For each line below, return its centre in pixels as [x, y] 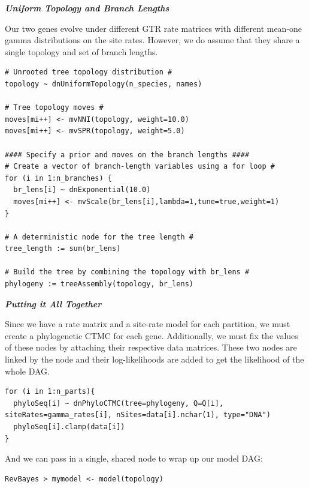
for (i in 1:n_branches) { [58, 178]
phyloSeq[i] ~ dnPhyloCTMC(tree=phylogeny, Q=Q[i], [119, 403]
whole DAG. [27, 371]
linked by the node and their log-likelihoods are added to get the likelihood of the [154, 359]
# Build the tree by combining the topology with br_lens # [127, 272]
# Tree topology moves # [54, 108]
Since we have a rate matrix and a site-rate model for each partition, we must [148, 324]
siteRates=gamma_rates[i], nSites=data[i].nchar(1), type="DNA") [138, 415]
